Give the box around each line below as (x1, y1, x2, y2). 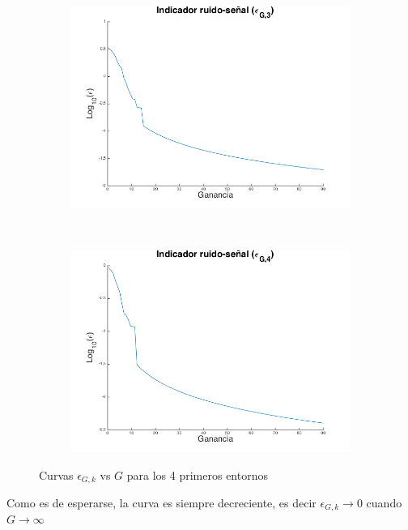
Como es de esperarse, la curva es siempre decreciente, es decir (6, 494, 317, 511)
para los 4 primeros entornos (126, 466, 268, 483)
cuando (366, 494, 402, 511)
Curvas (39, 466, 74, 483)
